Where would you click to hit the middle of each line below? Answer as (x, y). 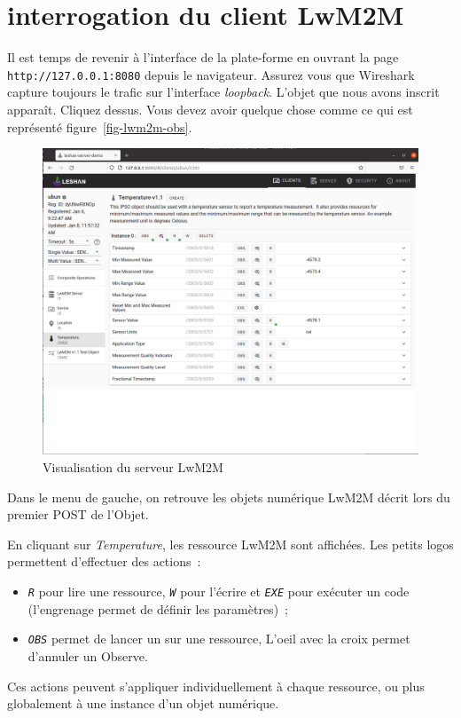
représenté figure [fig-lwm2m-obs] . (100, 126)
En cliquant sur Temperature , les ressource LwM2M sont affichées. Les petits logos (230, 544)
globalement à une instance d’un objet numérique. (143, 703)
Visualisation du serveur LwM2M (133, 467)
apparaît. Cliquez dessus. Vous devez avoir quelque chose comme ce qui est (210, 109)
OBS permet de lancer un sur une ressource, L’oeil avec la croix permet (219, 639)
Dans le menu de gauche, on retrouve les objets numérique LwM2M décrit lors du (229, 497)
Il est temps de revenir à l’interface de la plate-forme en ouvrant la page (203, 57)
